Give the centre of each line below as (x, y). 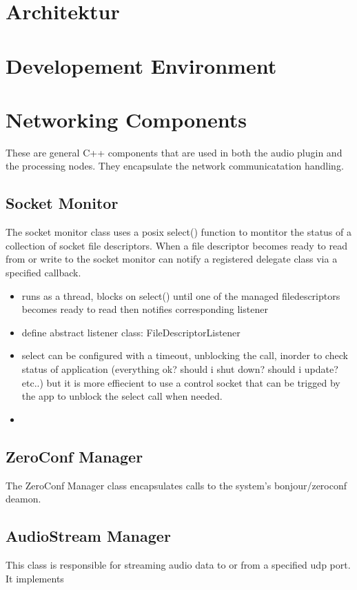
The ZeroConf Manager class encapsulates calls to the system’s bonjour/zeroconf (176, 485)
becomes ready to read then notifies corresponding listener (145, 309)
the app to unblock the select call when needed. (122, 396)
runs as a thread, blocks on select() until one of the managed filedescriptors (181, 295)
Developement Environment (141, 65)
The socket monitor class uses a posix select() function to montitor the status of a (178, 232)
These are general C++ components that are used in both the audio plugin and (174, 152)
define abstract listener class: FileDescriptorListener (131, 332)
